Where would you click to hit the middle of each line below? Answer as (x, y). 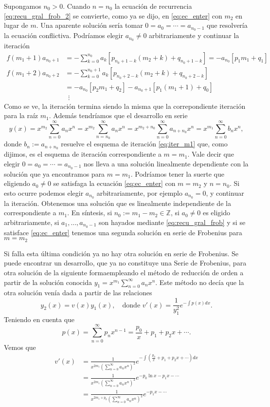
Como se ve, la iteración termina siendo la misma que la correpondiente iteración (125, 106)
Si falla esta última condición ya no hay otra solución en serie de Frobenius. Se (121, 253)
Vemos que (20, 347)
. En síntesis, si (90, 213)
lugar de (16, 25)
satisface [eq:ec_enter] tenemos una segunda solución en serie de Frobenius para (123, 232)
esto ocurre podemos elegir (44, 193)
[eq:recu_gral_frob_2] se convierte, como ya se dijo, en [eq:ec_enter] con (113, 15)
